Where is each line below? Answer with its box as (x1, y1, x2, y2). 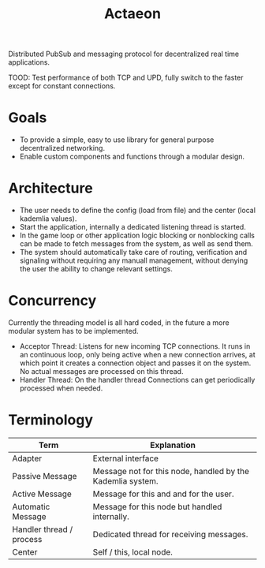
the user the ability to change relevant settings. (19, 264, 174, 274)
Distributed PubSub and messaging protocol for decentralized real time (8, 49, 239, 59)
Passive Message (12, 470, 77, 481)
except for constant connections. (8, 81, 116, 91)
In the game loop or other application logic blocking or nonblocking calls (19, 230, 255, 241)
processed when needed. (19, 383, 103, 393)
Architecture (8, 179, 93, 197)
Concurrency (8, 292, 97, 310)
